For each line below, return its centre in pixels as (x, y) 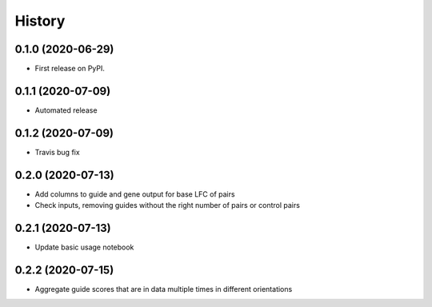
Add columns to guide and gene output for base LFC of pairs (135, 194)
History (40, 21)
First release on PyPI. (70, 69)
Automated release (66, 110)
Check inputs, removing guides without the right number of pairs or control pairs (167, 205)
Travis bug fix (57, 152)
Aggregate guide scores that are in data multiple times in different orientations (164, 289)
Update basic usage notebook (84, 247)
